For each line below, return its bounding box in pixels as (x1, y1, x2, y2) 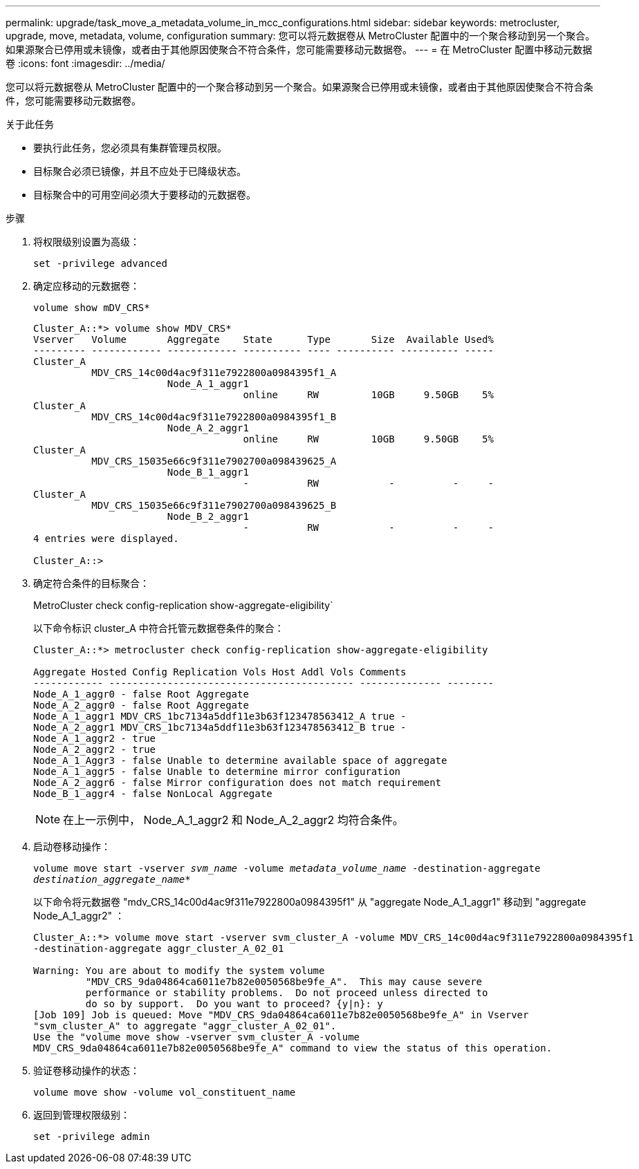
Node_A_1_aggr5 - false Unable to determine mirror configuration (33, 766, 401, 777)
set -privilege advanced (33, 258, 167, 269)
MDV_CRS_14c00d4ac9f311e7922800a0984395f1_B (91, 411, 337, 422)
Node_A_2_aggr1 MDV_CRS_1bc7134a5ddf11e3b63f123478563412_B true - (33, 722, 407, 733)
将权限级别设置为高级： (33, 236, 140, 247)
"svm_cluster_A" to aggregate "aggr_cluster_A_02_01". (33, 1020, 337, 1031)
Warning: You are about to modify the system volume (33, 965, 325, 976)
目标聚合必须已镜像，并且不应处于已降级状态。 (33, 165, 246, 177)
